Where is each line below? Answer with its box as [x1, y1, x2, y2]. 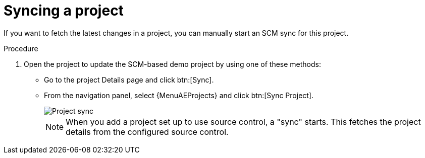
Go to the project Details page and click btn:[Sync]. [44, 75, 214, 84]
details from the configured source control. [66, 126, 229, 137]
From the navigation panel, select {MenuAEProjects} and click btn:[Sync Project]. [44, 91, 314, 100]
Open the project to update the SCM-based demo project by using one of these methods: [24, 59, 321, 68]
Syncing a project [4, 2, 124, 19]
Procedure [4, 44, 38, 53]
